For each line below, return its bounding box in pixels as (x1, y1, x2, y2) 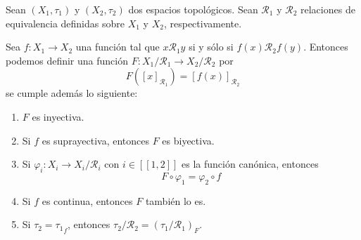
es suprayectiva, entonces (42, 133, 149, 147)
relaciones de (300, 2, 355, 16)
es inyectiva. (32, 109, 84, 124)
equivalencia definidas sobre (6, 15, 125, 30)
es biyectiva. (162, 133, 215, 147)
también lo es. (145, 193, 206, 208)
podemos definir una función (6, 53, 128, 67)
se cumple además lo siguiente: (6, 86, 138, 100)
